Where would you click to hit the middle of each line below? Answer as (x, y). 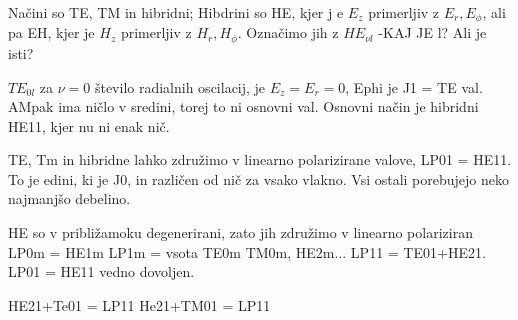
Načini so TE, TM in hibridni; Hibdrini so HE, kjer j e (176, 12)
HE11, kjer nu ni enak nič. (89, 125)
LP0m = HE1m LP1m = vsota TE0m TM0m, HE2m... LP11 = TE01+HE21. (247, 251)
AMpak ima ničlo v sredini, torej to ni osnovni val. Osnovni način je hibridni (243, 106)
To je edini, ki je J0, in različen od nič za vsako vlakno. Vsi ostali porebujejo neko (259, 178)
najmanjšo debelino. (69, 198)
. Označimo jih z (288, 32)
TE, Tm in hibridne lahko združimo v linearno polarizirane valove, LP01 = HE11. (260, 159)
